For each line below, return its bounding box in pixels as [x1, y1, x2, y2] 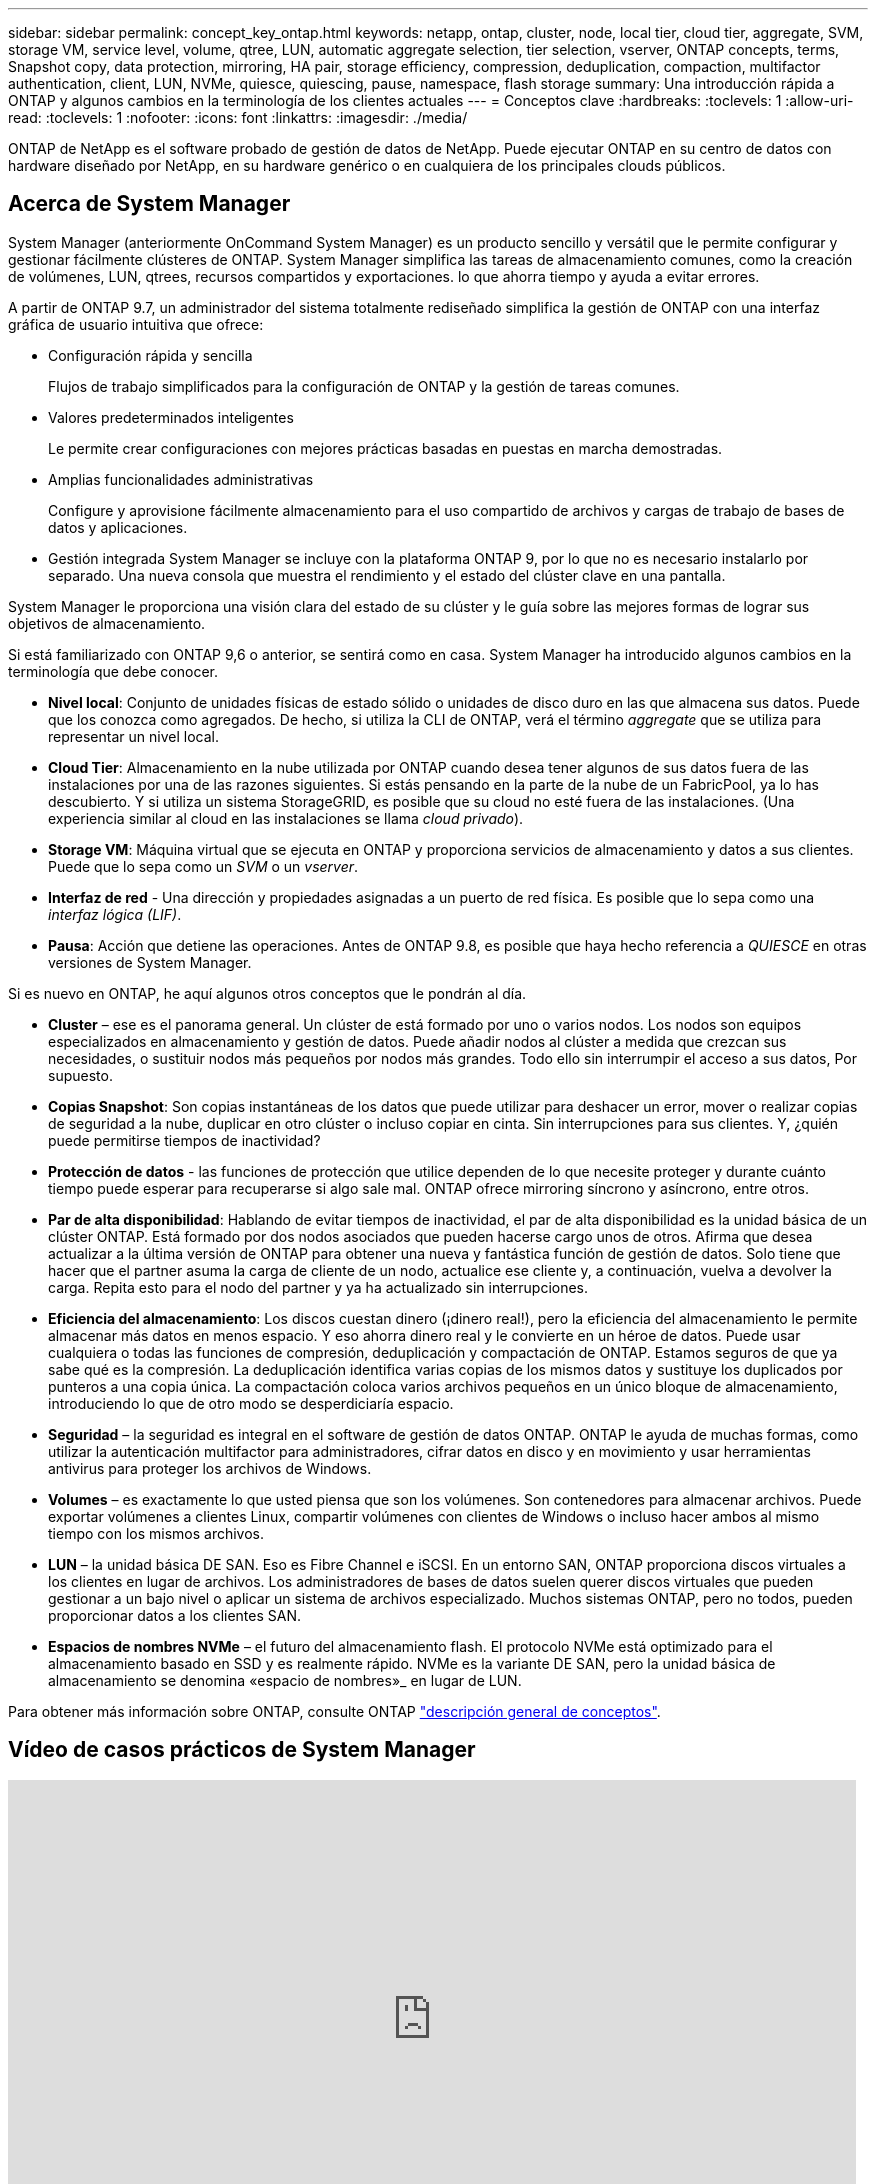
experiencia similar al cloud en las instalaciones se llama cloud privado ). [48, 809, 524, 827]
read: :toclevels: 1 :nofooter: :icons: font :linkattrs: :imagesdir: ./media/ [8, 109, 468, 126]
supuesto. [48, 1066, 113, 1084]
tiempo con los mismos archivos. [48, 1524, 265, 1542]
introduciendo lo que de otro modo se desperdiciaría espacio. [48, 1394, 454, 1412]
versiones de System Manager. [48, 953, 252, 971]
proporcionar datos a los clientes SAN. [48, 1606, 302, 1624]
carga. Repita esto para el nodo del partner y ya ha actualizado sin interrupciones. [48, 1278, 589, 1296]
